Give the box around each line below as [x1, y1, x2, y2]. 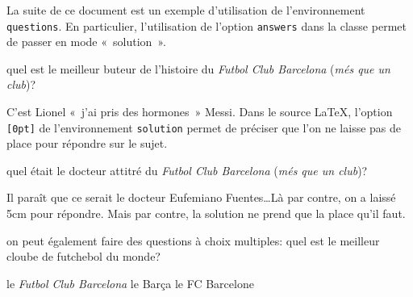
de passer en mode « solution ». [6, 33, 166, 50]
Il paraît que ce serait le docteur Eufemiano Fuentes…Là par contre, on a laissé [6, 189, 396, 206]
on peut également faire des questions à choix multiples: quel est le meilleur [6, 232, 380, 249]
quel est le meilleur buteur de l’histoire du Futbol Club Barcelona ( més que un [6, 60, 390, 77]
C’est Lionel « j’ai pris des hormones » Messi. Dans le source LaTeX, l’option [6, 103, 393, 120]
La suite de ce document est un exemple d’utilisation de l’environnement [6, 2, 365, 18]
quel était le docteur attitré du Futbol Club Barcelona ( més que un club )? [6, 161, 368, 178]
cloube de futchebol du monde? [6, 248, 161, 265]
